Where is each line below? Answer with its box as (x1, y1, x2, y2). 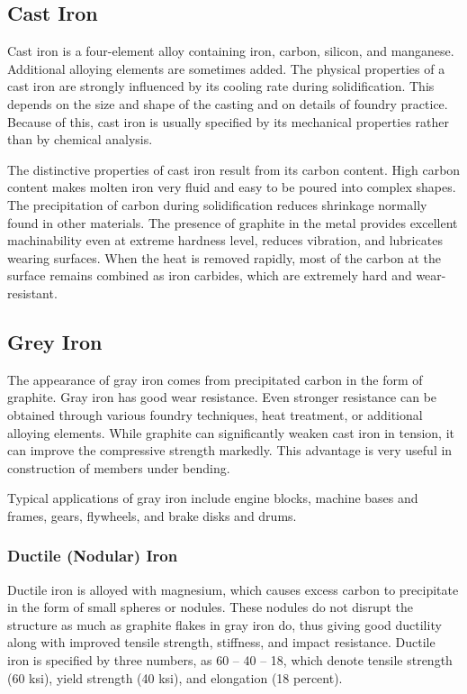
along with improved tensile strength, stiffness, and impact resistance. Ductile (7, 633, 436, 652)
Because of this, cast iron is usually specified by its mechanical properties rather (7, 112, 449, 131)
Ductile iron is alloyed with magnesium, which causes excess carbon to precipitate (7, 580, 459, 598)
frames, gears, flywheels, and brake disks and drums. (7, 506, 297, 525)
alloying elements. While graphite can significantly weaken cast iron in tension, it (7, 423, 454, 442)
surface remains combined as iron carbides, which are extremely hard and (7, 266, 412, 285)
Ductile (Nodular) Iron (7, 544, 178, 567)
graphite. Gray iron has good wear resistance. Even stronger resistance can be (7, 388, 437, 406)
